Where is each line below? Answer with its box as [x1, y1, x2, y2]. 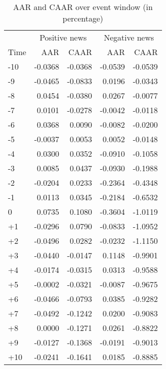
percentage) [62, 13, 103, 24]
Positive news [39, 32, 87, 43]
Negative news [103, 32, 154, 43]
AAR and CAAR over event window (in [13, 1, 153, 13]
